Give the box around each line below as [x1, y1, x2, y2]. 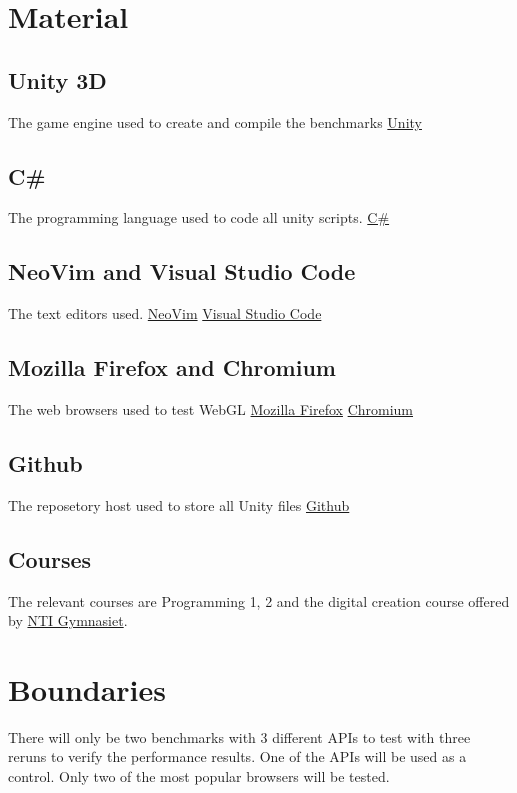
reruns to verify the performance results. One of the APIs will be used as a [8, 746, 467, 767]
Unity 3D [8, 64, 107, 95]
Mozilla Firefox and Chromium [8, 352, 336, 383]
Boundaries [8, 668, 167, 709]
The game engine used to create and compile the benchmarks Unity [8, 111, 422, 132]
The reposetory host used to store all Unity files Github [8, 494, 350, 515]
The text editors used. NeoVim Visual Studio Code [8, 303, 322, 324]
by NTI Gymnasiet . [8, 610, 128, 631]
